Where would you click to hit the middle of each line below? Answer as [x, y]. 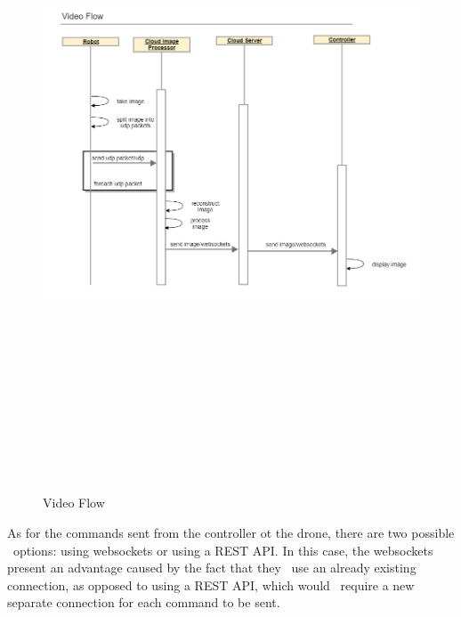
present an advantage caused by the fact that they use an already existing [212, 568]
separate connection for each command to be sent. [144, 602]
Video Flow [74, 503]
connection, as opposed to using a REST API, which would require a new [211, 585]
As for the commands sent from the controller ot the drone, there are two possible [231, 533]
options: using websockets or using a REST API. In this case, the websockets [223, 550]
